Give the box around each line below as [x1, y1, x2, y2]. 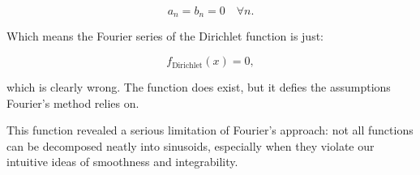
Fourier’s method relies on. [6, 94, 139, 111]
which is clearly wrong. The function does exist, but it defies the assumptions [6, 79, 391, 96]
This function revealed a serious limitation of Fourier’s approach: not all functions [6, 122, 414, 139]
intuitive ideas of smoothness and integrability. [6, 153, 238, 170]
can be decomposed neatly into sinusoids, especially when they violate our [6, 137, 375, 154]
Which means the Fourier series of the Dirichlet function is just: [6, 28, 324, 45]
